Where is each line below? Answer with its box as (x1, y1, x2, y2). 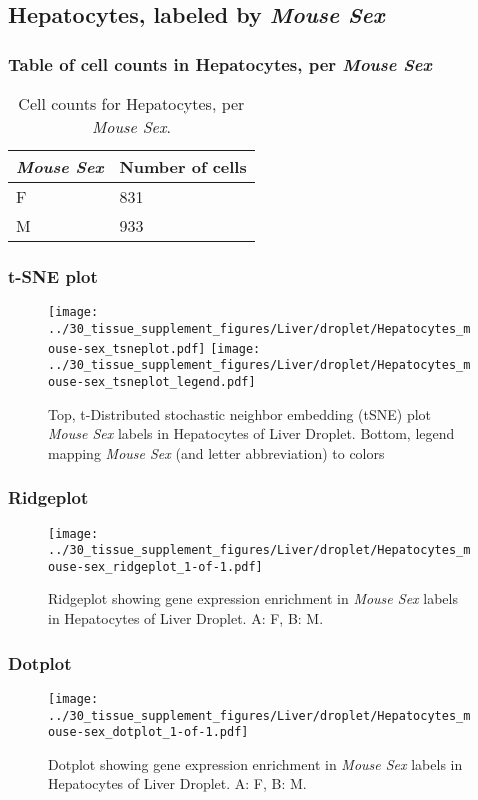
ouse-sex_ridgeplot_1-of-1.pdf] (48, 559, 263, 574)
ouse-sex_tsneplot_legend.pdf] (48, 374, 256, 389)
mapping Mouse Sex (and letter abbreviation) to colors (48, 442, 385, 463)
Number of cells (119, 155, 247, 178)
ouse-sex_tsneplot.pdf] (48, 341, 206, 356)
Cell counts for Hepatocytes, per (18, 92, 245, 115)
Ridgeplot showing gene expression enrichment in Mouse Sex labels (48, 588, 458, 609)
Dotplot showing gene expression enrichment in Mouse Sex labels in (48, 753, 463, 774)
